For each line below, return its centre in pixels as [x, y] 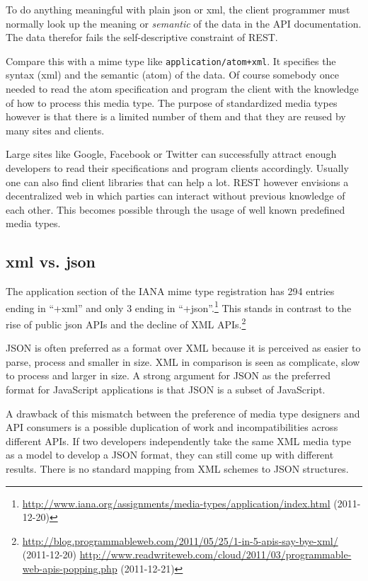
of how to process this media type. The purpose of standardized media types [172, 102]
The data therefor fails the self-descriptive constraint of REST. [142, 37]
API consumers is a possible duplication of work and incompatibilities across [172, 427]
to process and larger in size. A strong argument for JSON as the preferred [168, 375]
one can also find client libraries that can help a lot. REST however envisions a [177, 182]
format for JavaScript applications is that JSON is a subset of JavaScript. [166, 390]
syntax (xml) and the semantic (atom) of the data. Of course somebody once [172, 75]
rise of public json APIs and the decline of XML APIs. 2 [126, 323]
